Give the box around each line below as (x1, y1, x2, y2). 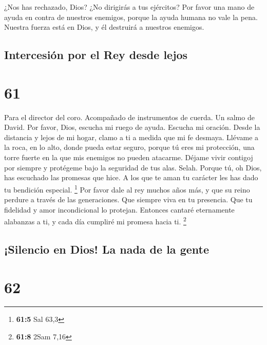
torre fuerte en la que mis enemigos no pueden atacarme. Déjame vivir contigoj (4, 152, 253, 163)
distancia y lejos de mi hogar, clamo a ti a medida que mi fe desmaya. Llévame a (4, 131, 259, 142)
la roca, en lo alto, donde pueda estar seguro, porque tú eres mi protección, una (4, 142, 255, 152)
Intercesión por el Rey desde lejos (4, 47, 188, 63)
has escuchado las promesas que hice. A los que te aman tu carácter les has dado (4, 172, 258, 183)
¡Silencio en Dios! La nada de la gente (4, 241, 209, 257)
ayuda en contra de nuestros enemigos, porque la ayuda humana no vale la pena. (4, 11, 258, 22)
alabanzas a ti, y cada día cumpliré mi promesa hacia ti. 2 (4, 215, 186, 226)
